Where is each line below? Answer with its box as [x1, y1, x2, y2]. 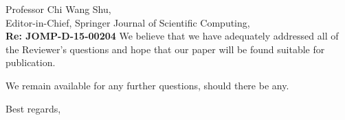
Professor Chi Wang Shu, [5, 2, 111, 16]
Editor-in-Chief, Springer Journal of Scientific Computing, [5, 15, 250, 29]
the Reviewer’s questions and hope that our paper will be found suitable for [5, 42, 325, 56]
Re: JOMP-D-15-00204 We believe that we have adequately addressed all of [5, 29, 339, 43]
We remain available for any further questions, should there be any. [5, 78, 289, 92]
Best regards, [5, 101, 61, 115]
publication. [5, 55, 56, 70]
